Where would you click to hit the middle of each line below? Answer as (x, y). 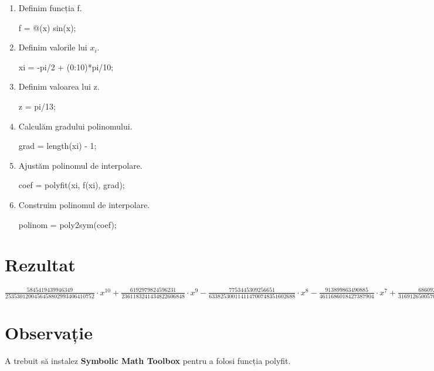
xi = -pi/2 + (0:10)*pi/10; (66, 67)
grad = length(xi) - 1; (57, 146)
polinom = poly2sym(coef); (67, 224)
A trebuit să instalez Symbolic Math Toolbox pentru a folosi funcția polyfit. (148, 361)
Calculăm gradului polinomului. (75, 126)
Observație (49, 333)
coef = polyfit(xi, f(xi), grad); (72, 185)
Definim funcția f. (50, 8)
